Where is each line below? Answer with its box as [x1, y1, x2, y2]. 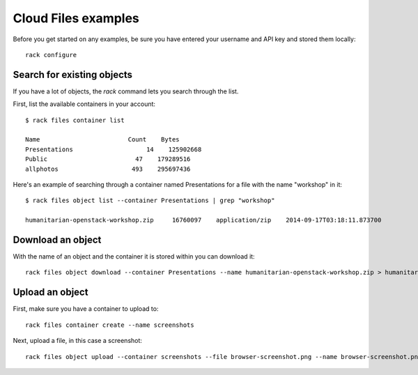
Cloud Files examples [13, 10, 139, 26]
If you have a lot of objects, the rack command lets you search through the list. [13, 87, 239, 95]
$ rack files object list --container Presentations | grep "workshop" [25, 197, 275, 205]
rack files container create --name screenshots [25, 321, 194, 329]
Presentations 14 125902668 [25, 145, 202, 153]
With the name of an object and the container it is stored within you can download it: [13, 252, 255, 261]
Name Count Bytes [25, 136, 180, 144]
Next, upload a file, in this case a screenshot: [13, 337, 143, 345]
